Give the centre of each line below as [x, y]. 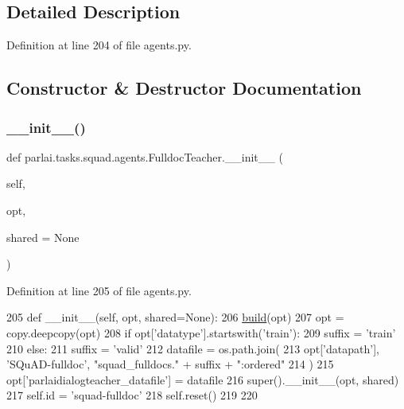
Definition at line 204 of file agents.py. [99, 45]
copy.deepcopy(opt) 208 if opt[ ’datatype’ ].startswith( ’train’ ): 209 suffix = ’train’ [201, 332]
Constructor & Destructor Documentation [184, 88]
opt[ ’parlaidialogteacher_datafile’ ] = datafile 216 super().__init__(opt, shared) [203, 379]
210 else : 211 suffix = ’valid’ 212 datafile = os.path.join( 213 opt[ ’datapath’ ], [193, 348]
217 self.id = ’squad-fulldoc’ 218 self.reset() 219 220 [132, 395]
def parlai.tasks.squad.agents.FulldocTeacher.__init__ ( [145, 156]
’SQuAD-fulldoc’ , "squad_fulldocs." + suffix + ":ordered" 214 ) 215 [170, 364]
